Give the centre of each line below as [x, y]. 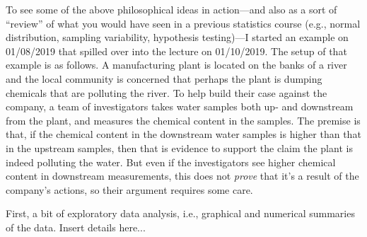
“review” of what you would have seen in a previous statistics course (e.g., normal [183, 23]
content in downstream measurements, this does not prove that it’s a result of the [182, 176]
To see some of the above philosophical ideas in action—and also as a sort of [171, 9]
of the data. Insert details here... [76, 227]
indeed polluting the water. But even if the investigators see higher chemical [171, 162]
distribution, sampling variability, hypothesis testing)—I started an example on [177, 37]
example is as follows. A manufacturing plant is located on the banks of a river [176, 65]
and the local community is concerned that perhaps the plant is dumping [164, 78]
